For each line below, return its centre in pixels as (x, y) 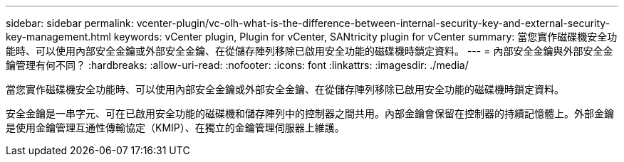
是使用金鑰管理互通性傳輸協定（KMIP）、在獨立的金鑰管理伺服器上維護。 (175, 128)
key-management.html (58, 37)
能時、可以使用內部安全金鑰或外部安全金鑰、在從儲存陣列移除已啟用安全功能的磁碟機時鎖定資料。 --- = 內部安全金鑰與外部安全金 (310, 51)
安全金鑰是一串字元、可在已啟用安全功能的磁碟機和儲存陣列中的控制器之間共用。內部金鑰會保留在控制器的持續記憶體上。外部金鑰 (310, 113)
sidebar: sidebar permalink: (70, 23)
